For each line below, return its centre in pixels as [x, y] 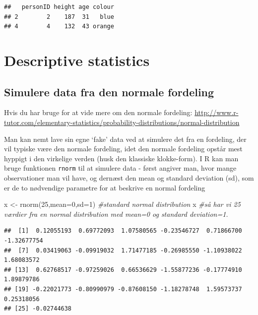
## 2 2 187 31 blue [59, 17]
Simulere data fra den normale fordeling [109, 92]
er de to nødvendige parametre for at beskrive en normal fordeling [105, 187]
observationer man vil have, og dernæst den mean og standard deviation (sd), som [129, 177]
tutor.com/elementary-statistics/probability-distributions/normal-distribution [122, 122]
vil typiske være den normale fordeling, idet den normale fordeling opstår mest [123, 149]
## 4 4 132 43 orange [59, 27]
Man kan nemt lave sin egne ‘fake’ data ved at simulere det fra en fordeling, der [125, 139]
